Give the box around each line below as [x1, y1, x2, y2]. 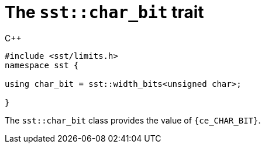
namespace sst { [5, 60, 79, 70]
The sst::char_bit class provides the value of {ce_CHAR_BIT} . [5, 115, 261, 125]
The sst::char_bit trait [5, 2, 204, 22]
